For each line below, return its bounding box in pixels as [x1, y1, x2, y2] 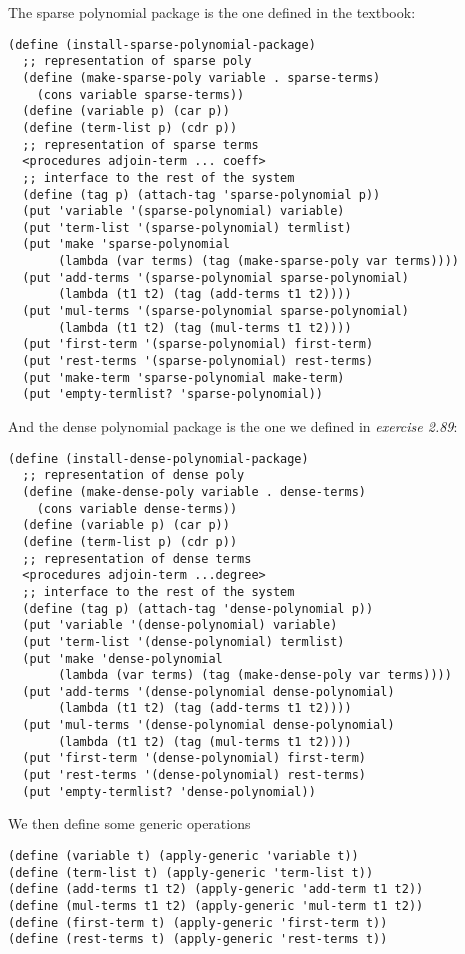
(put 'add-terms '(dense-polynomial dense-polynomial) [22, 684, 395, 699]
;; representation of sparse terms [22, 137, 259, 152]
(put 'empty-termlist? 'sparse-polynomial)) [22, 387, 323, 402]
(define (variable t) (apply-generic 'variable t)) [8, 849, 359, 863]
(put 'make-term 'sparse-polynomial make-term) [22, 370, 345, 385]
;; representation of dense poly [22, 468, 245, 483]
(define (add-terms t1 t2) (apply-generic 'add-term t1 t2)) [8, 882, 424, 897]
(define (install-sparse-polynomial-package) [8, 37, 316, 52]
